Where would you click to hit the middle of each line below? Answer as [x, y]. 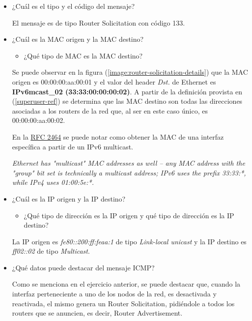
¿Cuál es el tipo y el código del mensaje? [73, 6]
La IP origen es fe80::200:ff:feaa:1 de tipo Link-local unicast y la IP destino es [129, 241]
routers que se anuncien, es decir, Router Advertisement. [97, 313]
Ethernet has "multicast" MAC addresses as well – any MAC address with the [128, 163]
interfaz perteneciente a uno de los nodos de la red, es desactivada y [114, 294]
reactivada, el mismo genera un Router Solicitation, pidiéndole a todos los [123, 303]
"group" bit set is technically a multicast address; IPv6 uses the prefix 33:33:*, [129, 172]
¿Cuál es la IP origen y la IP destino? [69, 198]
